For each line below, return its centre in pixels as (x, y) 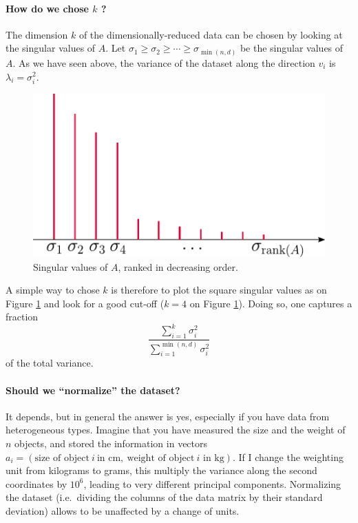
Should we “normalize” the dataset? (93, 390)
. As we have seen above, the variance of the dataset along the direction (164, 62)
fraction (22, 317)
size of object (62, 458)
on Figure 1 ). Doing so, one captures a (271, 303)
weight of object (161, 458)
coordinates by (36, 483)
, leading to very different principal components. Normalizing (212, 483)
